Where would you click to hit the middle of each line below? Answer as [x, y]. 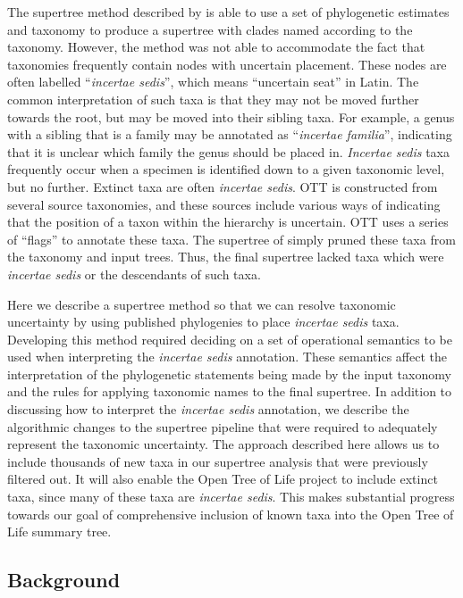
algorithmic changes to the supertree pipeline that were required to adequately [223, 426]
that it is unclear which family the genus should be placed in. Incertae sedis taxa [228, 151]
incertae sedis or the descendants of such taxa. [134, 274]
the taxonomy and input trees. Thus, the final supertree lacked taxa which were [226, 257]
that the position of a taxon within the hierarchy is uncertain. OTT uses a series [228, 222]
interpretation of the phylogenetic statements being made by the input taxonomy [229, 374]
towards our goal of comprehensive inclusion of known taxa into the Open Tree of [231, 514]
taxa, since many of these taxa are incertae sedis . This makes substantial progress [231, 497]
